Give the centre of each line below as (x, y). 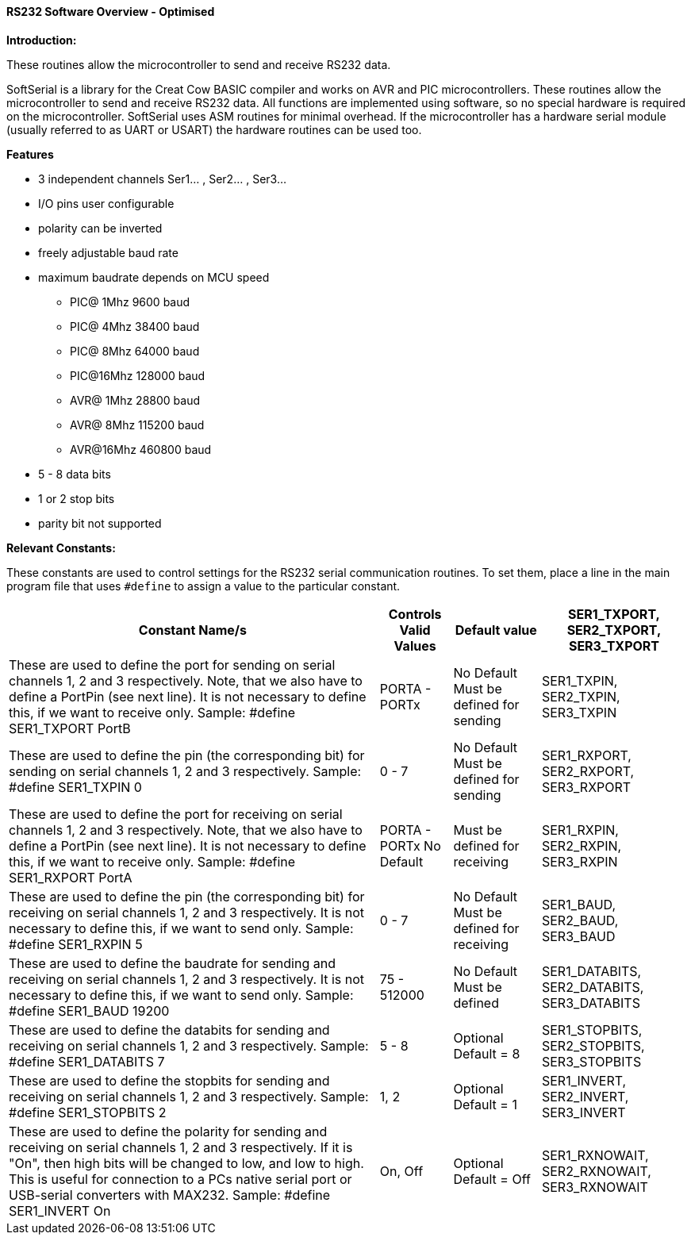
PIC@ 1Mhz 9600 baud (130, 302)
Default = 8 (487, 1053)
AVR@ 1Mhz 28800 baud (135, 400)
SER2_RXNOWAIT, (596, 1171)
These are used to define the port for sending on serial (172, 665)
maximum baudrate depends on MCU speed (154, 277)
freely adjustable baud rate (108, 252)
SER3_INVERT (584, 1112)
